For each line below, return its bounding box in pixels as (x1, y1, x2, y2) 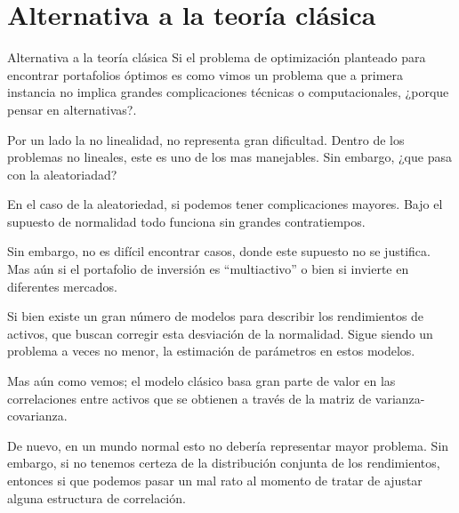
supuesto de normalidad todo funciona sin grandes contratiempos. (7, 212, 366, 230)
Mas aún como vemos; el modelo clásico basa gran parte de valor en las (7, 372, 396, 390)
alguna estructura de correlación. (7, 488, 186, 507)
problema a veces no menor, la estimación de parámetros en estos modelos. (7, 341, 415, 360)
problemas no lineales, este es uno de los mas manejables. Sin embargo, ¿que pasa (7, 148, 452, 166)
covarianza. (7, 406, 68, 425)
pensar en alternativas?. (7, 100, 137, 118)
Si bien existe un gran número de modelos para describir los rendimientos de (7, 307, 424, 325)
